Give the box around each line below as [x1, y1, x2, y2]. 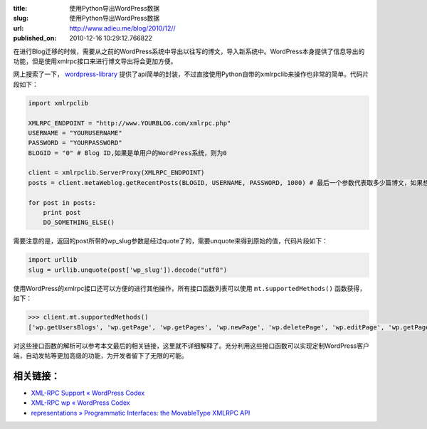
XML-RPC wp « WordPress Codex [31, 398, 131, 407]
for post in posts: [28, 198, 96, 206]
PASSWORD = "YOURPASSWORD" [28, 139, 122, 147]
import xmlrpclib [28, 99, 89, 107]
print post [43, 208, 81, 217]
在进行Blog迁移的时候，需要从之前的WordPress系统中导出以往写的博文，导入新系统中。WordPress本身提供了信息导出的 [13, 47, 365, 55]
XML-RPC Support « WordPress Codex [31, 388, 145, 397]
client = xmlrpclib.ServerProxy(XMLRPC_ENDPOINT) [28, 169, 205, 177]
